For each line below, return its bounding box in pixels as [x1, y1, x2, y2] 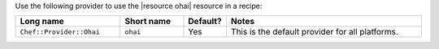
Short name [124, 16, 171, 27]
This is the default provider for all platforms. [230, 27, 398, 38]
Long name [20, 16, 64, 27]
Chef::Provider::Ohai [20, 27, 101, 36]
